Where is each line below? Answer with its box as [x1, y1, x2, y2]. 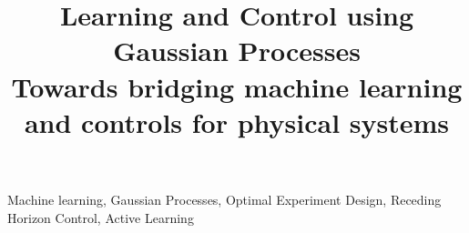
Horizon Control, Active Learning [7, 208, 194, 227]
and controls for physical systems [24, 103, 450, 140]
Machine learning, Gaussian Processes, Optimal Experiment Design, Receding [7, 189, 442, 208]
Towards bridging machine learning [11, 67, 463, 105]
